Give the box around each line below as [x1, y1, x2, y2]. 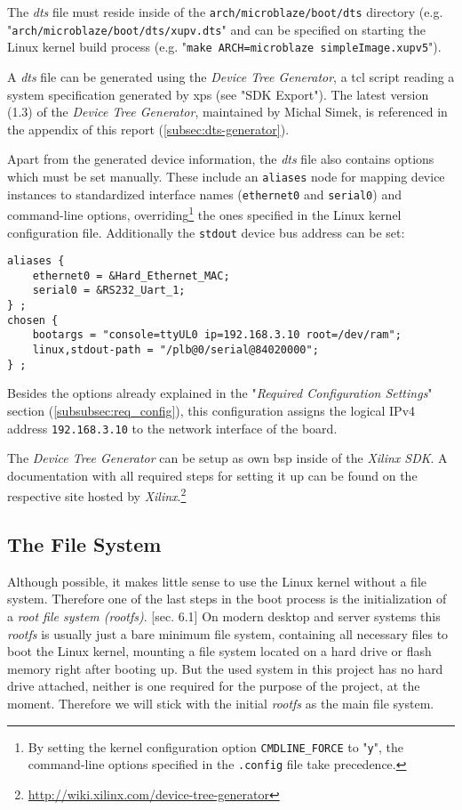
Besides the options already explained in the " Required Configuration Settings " [7, 384, 433, 402]
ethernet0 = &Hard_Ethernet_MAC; [32, 269, 230, 282]
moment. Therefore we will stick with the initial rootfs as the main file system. [7, 694, 434, 713]
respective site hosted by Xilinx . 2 [7, 484, 187, 506]
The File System [7, 531, 162, 558]
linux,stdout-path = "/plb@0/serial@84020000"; [32, 344, 319, 357]
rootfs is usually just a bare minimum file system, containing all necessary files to [7, 624, 449, 643]
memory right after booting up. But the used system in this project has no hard [7, 659, 443, 677]
